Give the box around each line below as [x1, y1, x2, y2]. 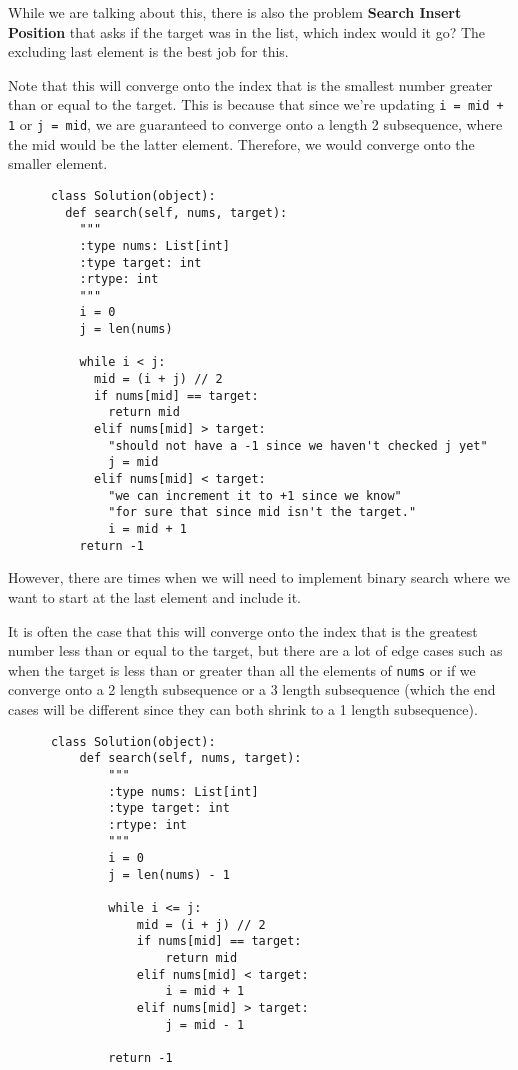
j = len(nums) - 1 [108, 867, 230, 882]
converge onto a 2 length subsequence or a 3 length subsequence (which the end [8, 679, 496, 700]
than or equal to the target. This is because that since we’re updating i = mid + [8, 94, 504, 115]
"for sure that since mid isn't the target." [108, 505, 417, 520]
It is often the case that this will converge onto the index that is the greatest [8, 620, 478, 641]
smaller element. [8, 153, 108, 174]
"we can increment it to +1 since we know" [108, 488, 402, 503]
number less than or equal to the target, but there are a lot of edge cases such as [8, 640, 503, 661]
